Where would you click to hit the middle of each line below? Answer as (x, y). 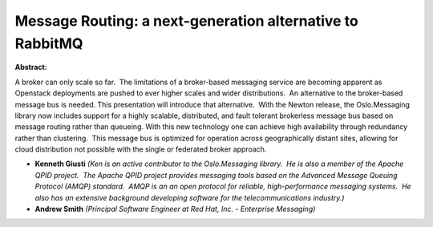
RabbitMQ (49, 43)
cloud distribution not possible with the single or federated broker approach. (141, 149)
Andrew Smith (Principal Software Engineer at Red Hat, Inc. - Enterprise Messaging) (175, 209)
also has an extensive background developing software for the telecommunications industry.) (190, 197)
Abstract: (31, 67)
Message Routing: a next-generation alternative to (186, 21)
